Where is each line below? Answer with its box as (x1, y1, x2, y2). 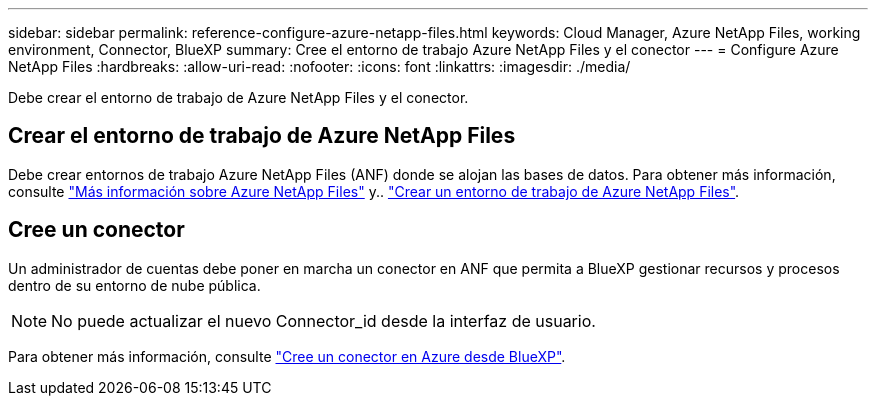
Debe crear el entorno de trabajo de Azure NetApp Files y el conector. (8, 89, 469, 106)
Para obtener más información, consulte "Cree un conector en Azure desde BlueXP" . (8, 347, 566, 365)
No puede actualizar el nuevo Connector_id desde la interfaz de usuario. (51, 310, 596, 331)
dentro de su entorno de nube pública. (8, 276, 261, 294)
